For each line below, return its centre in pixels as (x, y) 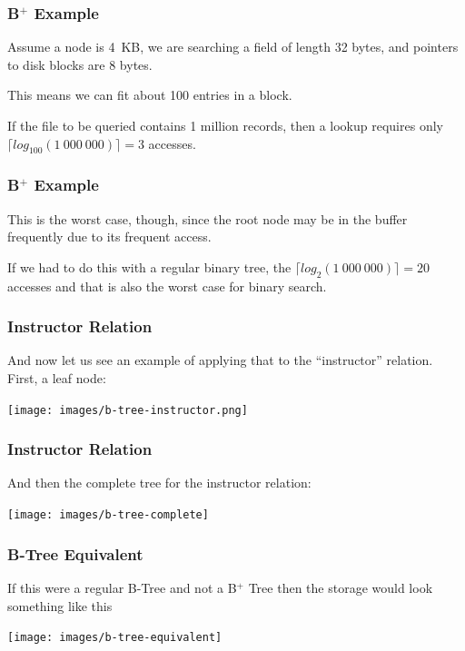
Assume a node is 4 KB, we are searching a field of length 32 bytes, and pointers (233, 47)
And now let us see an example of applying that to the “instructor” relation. (220, 360)
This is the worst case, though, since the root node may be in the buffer (208, 218)
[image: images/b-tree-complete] (108, 515)
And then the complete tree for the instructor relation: (159, 483)
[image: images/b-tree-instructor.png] (128, 410)
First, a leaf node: (57, 378)
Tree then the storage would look (341, 587)
